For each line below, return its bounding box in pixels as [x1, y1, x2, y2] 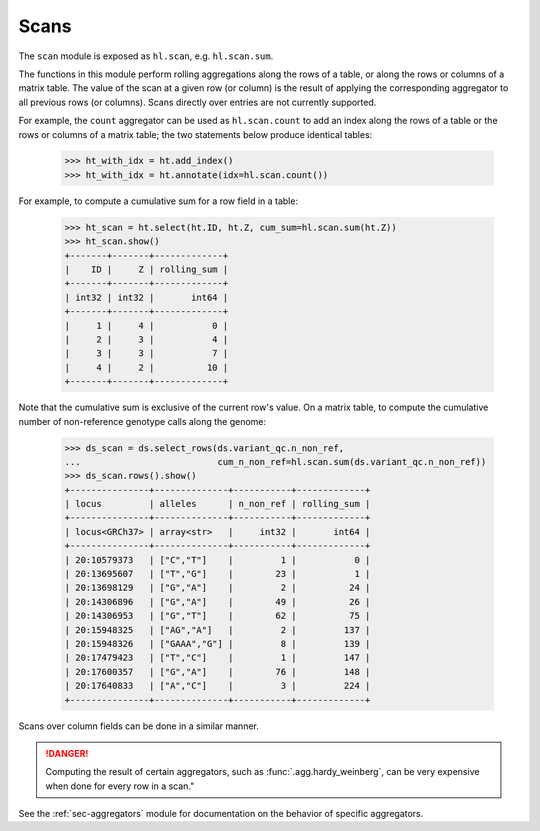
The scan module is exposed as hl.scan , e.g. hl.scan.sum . [18, 50, 274, 62]
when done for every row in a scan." [45, 780, 195, 792]
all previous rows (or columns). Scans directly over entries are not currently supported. [18, 96, 377, 108]
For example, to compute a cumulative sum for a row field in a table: [18, 195, 299, 207]
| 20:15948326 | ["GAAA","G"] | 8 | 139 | [64, 638, 371, 649]
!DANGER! [45, 747, 89, 759]
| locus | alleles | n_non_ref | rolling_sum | [64, 498, 371, 510]
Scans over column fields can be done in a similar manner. [18, 720, 259, 732]
